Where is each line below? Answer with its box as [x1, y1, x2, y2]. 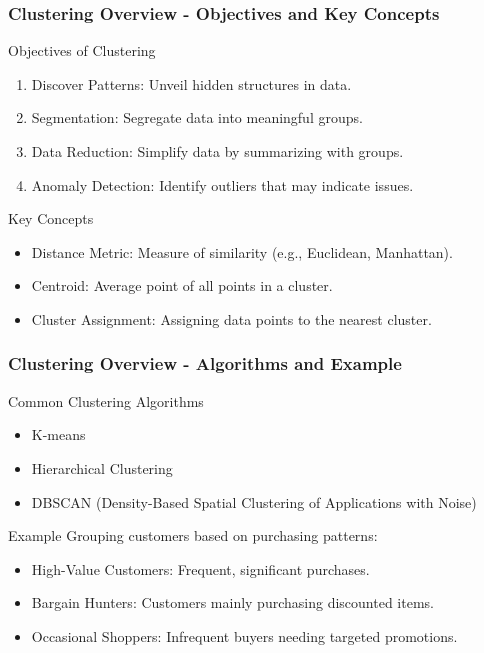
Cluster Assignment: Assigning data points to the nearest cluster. [31, 308, 432, 329]
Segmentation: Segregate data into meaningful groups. [31, 107, 363, 128]
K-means [31, 424, 86, 445]
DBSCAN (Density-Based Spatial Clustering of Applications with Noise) [31, 491, 477, 512]
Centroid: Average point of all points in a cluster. [31, 275, 333, 296]
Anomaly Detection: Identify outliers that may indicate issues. [31, 174, 414, 195]
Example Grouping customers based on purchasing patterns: [8, 525, 378, 546]
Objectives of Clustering [8, 40, 156, 61]
